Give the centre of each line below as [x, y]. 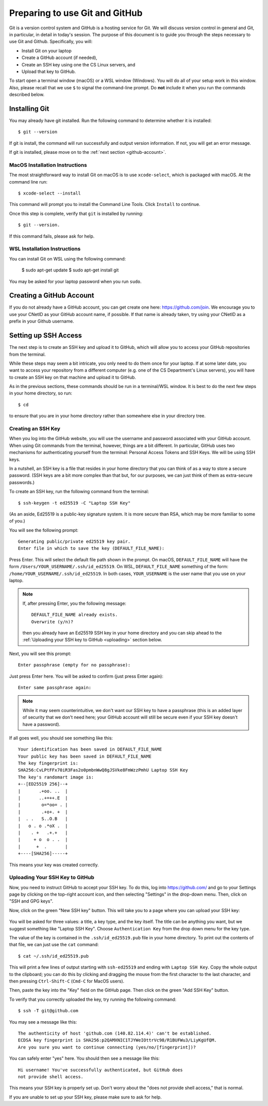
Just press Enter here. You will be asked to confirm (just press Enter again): [86, 676]
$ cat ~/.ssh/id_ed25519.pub [53, 956]
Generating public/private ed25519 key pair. [74, 542]
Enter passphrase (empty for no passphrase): [74, 665]
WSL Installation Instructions [45, 249]
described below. [27, 95]
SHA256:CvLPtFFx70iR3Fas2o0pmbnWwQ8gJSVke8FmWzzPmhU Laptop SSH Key [103, 770]
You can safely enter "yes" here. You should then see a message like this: [84, 1058]
